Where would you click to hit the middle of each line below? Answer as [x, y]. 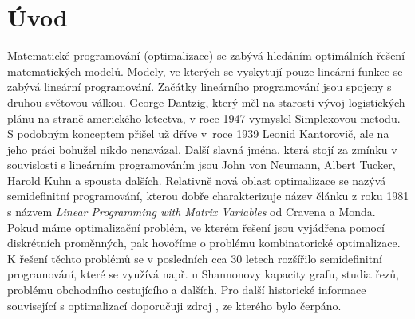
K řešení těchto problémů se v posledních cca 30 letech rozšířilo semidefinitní [195, 258]
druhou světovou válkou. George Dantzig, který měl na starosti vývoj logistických [206, 102]
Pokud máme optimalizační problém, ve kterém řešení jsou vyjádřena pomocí [196, 227]
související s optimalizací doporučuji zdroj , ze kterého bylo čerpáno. [174, 305]
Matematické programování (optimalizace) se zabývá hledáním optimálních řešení [206, 55]
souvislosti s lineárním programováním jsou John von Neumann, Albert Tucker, [202, 165]
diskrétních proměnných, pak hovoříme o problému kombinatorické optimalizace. [204, 243]
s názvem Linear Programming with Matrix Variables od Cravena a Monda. [192, 212]
